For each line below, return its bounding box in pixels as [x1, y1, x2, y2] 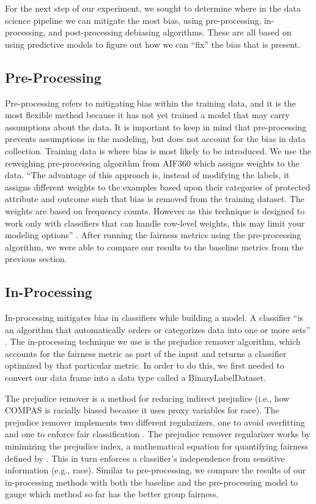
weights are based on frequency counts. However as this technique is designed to [5, 204, 305, 217]
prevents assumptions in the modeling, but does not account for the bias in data [5, 132, 306, 145]
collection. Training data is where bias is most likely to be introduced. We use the [5, 144, 311, 157]
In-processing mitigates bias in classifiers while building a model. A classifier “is [5, 311, 304, 324]
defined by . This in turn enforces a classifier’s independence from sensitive [5, 451, 285, 464]
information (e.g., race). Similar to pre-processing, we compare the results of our [5, 464, 306, 476]
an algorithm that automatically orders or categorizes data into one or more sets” [5, 323, 310, 336]
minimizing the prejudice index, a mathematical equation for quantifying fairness [5, 440, 309, 453]
